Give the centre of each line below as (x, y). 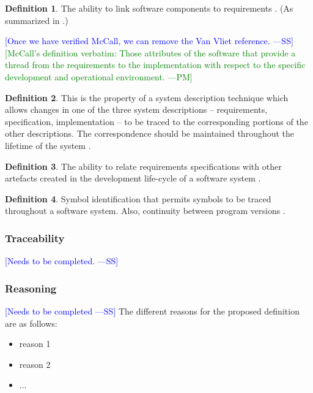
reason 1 (35, 344)
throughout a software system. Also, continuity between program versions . (145, 211)
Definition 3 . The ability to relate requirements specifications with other (143, 166)
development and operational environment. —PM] (99, 76)
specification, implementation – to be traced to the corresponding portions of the (156, 121)
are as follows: (31, 323)
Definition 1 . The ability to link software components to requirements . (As (149, 8)
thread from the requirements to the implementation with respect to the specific (155, 65)
